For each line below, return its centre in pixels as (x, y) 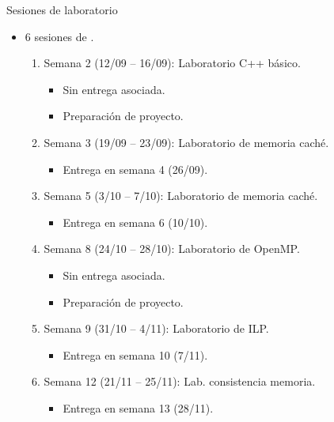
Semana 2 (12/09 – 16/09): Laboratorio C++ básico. (172, 63)
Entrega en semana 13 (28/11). (138, 407)
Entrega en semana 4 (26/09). (135, 169)
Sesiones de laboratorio (62, 9)
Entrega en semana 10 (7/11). (135, 354)
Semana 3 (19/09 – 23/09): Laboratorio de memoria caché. (186, 142)
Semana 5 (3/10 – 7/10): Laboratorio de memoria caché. (181, 196)
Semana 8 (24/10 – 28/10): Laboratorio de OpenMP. (172, 249)
